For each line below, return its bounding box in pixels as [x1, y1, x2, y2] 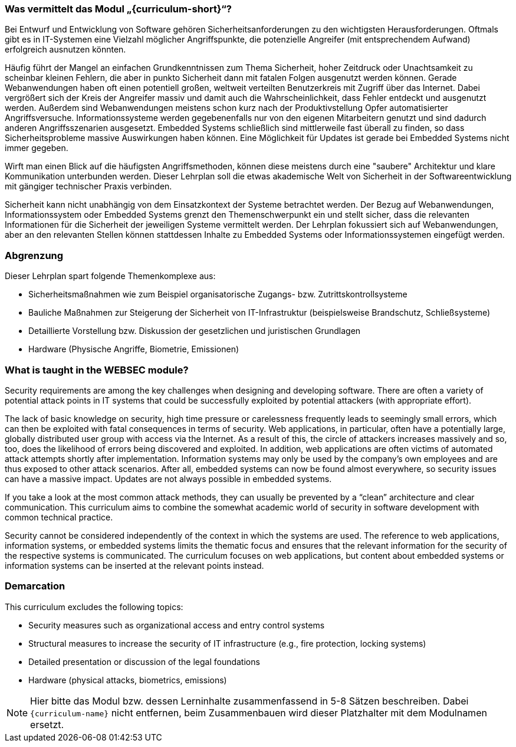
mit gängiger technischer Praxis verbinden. [5, 181, 172, 192]
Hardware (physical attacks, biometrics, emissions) [28, 674, 227, 685]
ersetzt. [30, 718, 64, 730]
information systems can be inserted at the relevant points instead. [5, 560, 264, 571]
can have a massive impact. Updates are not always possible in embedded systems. [5, 473, 332, 484]
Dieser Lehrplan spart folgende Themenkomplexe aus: [5, 271, 216, 281]
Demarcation [5, 580, 65, 592]
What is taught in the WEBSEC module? [5, 363, 189, 376]
